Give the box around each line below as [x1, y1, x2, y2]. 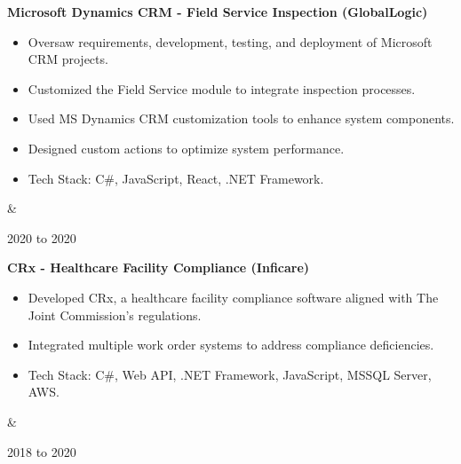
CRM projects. [28, 50, 108, 68]
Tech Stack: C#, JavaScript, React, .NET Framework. [28, 169, 324, 187]
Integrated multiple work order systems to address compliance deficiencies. [28, 335, 434, 354]
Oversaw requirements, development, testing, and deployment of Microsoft [28, 32, 433, 51]
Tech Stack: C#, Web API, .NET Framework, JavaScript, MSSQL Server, [28, 365, 432, 383]
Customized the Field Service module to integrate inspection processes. [28, 79, 416, 98]
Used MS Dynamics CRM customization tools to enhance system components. [28, 109, 455, 128]
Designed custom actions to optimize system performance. [28, 138, 345, 157]
